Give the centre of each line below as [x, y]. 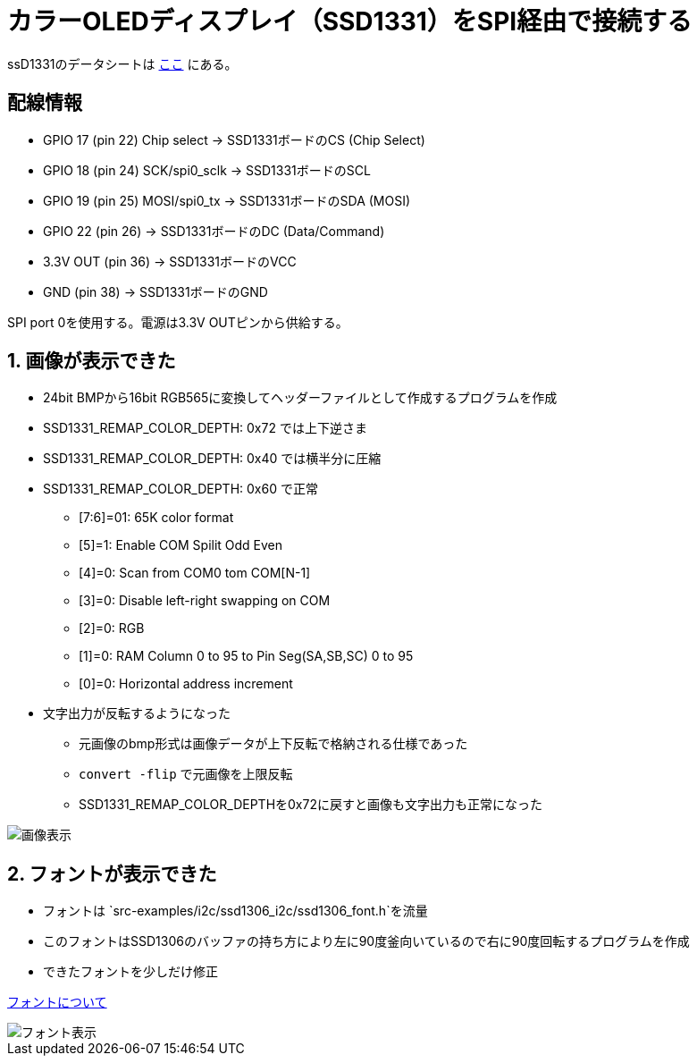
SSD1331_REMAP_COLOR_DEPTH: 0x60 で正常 [181, 489]
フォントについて [57, 1002]
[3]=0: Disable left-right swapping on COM [205, 601]
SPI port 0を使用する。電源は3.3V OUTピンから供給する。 [178, 322]
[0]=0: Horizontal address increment [186, 684]
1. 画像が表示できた [92, 361]
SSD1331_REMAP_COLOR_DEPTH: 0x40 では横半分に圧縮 [212, 459]
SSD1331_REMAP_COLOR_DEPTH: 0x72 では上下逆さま [205, 428]
